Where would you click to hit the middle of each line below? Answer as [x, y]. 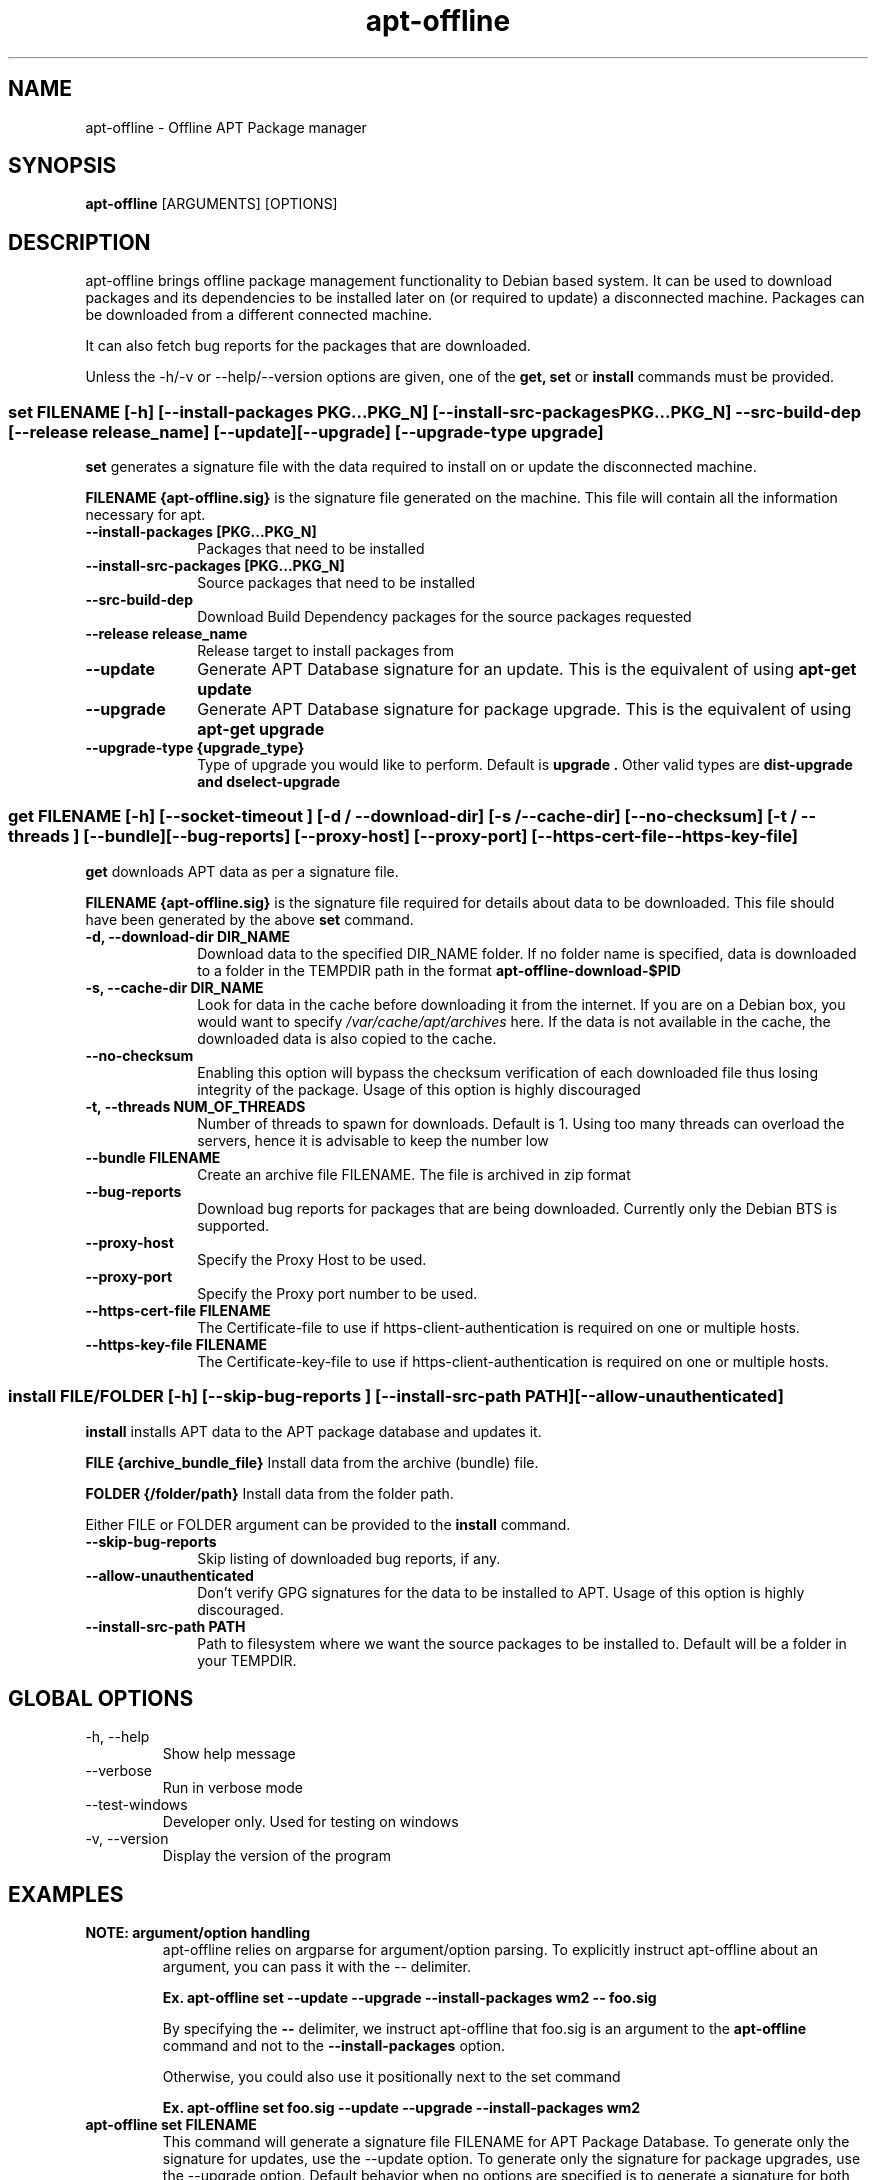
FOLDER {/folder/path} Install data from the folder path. [269, 1493]
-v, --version [127, 1839]
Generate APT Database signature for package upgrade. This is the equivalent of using [524, 709]
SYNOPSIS [62, 166]
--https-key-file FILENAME [176, 1344]
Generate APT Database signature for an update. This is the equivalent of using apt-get [527, 669]
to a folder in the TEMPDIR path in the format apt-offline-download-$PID [439, 970]
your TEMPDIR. [247, 1660]
